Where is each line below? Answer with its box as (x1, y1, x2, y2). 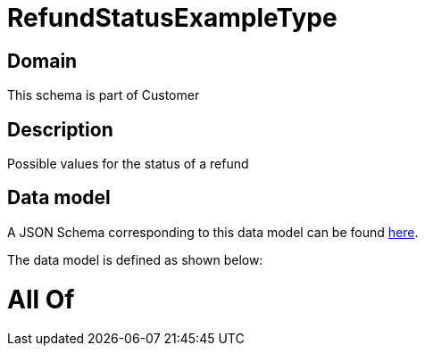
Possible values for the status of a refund (7, 156, 249, 172)
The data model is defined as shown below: (7, 251, 263, 267)
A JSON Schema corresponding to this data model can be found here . (7, 224, 419, 240)
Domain (7, 49, 78, 72)
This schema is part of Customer (7, 87, 200, 103)
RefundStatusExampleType (7, 3, 337, 33)
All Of (7, 283, 75, 315)
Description (7, 118, 113, 141)
